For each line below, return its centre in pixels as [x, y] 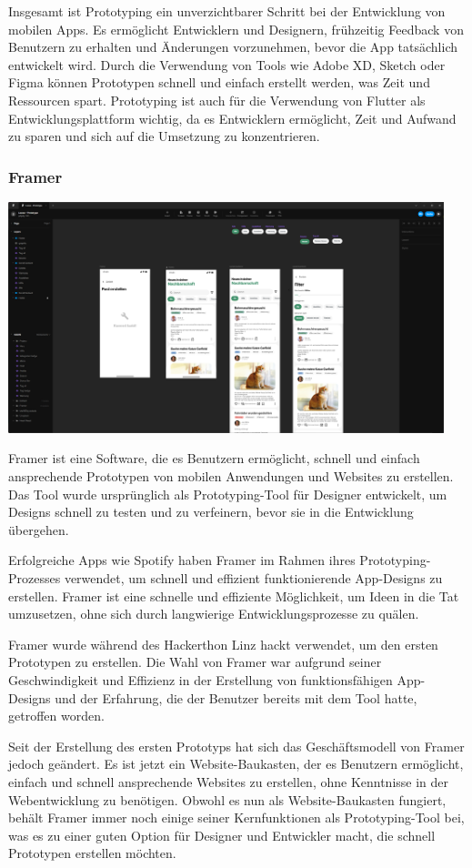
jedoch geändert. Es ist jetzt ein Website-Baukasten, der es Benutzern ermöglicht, [236, 764]
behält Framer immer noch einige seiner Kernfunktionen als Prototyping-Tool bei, [236, 818]
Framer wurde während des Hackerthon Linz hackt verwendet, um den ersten [223, 644]
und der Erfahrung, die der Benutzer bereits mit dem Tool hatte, [236, 697]
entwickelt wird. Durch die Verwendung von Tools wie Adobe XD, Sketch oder [227, 64]
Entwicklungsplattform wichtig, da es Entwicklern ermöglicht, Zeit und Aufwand [232, 118]
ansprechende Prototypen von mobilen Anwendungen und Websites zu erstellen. [231, 476]
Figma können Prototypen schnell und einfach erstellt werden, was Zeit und [219, 82]
